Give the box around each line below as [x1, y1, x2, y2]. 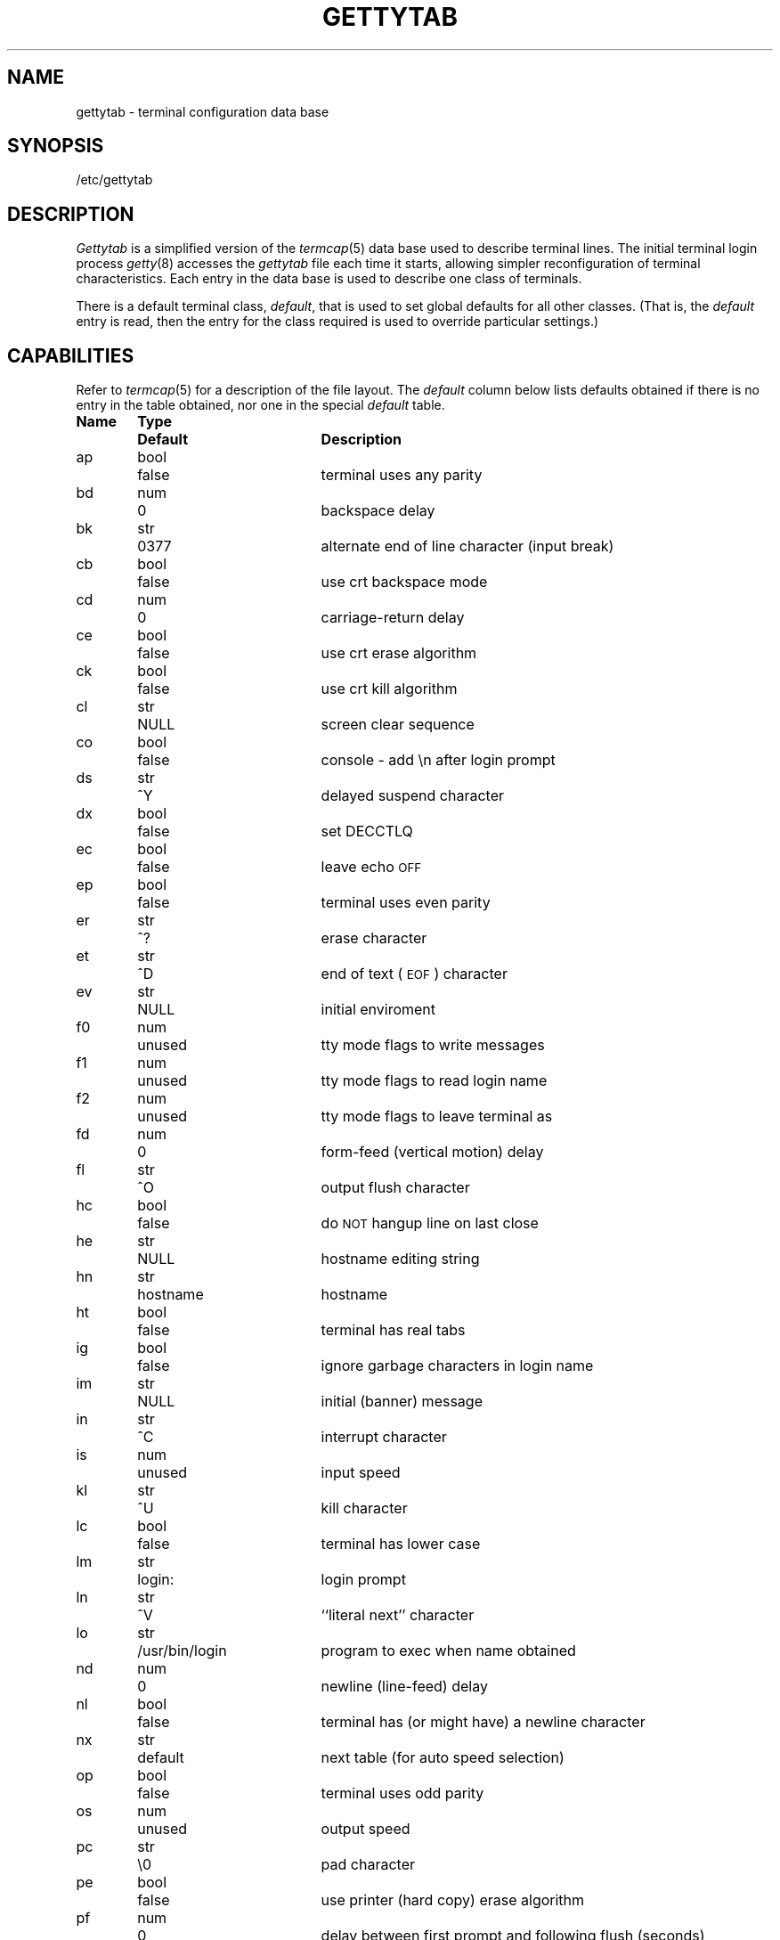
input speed [321, 1463, 401, 1482]
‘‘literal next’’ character [321, 1606, 475, 1625]
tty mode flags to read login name [321, 1072, 548, 1090]
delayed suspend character [321, 787, 505, 805]
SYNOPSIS [7, 134, 104, 158]
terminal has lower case [321, 1535, 481, 1553]
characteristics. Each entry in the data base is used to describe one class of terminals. [76, 271, 582, 287]
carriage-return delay [321, 608, 465, 627]
